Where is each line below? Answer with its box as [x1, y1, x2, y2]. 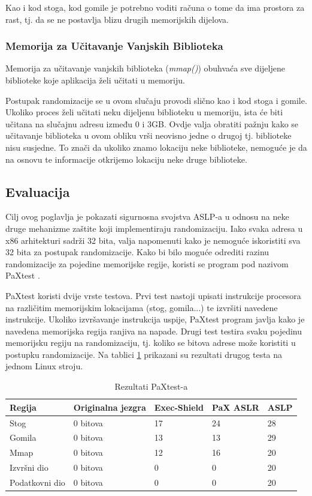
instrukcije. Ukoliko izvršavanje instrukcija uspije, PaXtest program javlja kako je [5, 313, 305, 325]
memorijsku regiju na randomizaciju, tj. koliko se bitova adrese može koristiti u [5, 336, 296, 349]
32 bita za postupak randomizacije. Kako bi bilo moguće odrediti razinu [5, 246, 269, 258]
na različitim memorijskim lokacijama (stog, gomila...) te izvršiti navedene [5, 301, 278, 313]
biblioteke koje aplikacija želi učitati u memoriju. [5, 74, 185, 86]
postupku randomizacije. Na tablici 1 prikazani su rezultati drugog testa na [5, 348, 283, 360]
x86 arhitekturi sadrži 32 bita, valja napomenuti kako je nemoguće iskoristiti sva [5, 234, 301, 246]
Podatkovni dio [10, 476, 65, 488]
